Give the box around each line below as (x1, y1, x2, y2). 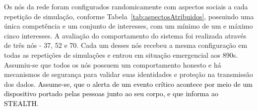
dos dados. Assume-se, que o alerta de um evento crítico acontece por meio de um (4, 78, 253, 89)
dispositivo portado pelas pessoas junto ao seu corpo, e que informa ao (4, 88, 218, 99)
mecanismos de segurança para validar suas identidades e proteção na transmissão (4, 69, 253, 79)
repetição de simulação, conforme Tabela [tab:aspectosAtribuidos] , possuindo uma (4, 11, 254, 21)
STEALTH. (4, 98, 39, 108)
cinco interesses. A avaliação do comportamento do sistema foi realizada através (4, 30, 247, 40)
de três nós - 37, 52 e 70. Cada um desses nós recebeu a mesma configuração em (4, 40, 248, 50)
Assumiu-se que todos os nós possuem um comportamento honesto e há (4, 59, 221, 70)
